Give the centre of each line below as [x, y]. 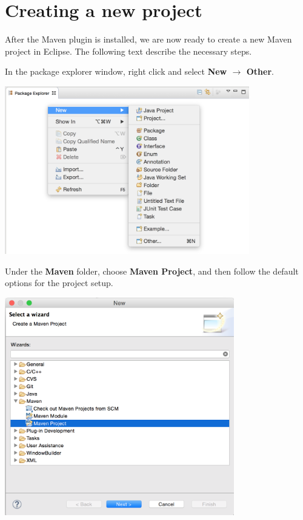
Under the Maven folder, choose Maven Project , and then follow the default [152, 271]
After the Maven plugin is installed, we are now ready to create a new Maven [148, 39]
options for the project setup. [59, 283]
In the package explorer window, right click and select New [116, 71]
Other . [260, 71]
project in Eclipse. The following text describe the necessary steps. [128, 51]
